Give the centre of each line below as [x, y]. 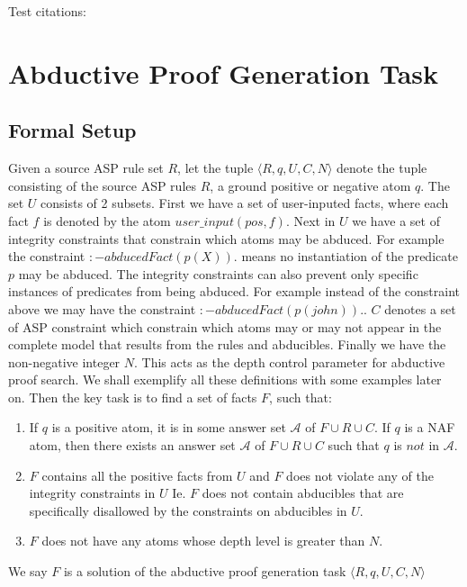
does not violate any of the [360, 475]
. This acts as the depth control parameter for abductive [290, 361]
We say [28, 571]
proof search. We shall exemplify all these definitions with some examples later [225, 379]
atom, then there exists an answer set [132, 445]
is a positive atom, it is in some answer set [169, 427]
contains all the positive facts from [137, 475]
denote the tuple [382, 168]
